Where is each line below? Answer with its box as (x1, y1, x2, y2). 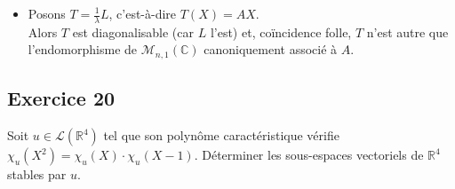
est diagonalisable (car (72, 22, 195, 41)
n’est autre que (366, 22, 449, 41)
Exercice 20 (7, 84, 116, 112)
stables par (7, 165, 67, 184)
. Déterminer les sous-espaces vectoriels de (194, 146, 424, 164)
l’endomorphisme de (28, 40, 138, 59)
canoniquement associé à (204, 40, 338, 59)
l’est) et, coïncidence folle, (210, 22, 352, 41)
